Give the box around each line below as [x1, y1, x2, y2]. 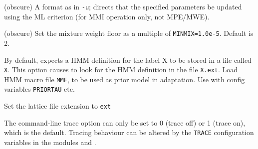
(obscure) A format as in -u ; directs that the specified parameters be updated [4, 1, 242, 11]
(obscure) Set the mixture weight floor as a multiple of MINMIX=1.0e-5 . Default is [4, 28, 254, 38]
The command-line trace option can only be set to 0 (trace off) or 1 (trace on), [4, 117, 246, 128]
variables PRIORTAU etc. [4, 84, 75, 94]
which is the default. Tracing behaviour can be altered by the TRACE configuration [4, 127, 254, 138]
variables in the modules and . [4, 137, 96, 147]
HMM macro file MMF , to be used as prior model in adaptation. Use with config [4, 74, 245, 84]
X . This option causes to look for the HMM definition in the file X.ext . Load [4, 64, 238, 75]
